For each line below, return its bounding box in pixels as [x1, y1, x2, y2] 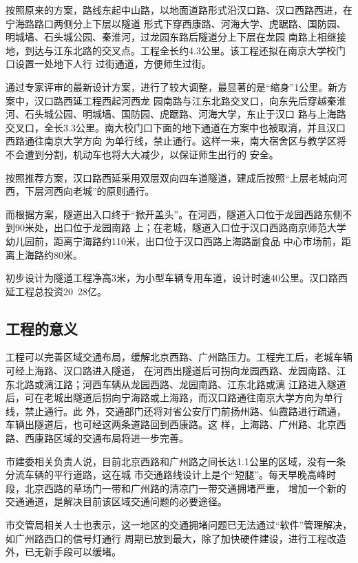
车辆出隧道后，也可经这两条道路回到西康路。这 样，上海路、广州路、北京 [6, 417, 337, 432]
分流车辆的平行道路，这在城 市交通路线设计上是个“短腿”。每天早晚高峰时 [6, 467, 336, 482]
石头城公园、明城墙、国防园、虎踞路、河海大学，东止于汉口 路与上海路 [24, 107, 346, 121]
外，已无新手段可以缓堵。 [6, 544, 121, 559]
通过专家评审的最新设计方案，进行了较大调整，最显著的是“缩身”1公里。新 [6, 79, 338, 94]
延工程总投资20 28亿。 [6, 284, 107, 298]
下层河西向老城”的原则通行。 [24, 184, 155, 198]
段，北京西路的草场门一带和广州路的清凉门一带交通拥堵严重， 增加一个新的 [6, 480, 346, 495]
